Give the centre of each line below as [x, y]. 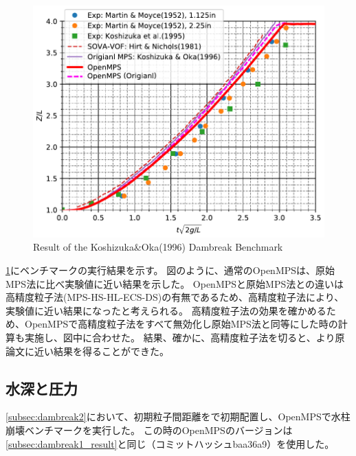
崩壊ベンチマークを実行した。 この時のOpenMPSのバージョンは [149, 430]
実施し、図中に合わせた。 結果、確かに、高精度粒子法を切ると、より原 [185, 337]
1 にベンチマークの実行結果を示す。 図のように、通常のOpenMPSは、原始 [170, 270]
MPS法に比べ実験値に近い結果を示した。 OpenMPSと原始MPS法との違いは [175, 283]
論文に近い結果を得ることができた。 [87, 351]
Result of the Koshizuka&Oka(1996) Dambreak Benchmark [158, 247]
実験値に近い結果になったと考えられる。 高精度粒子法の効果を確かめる [166, 310]
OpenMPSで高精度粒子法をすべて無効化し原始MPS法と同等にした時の [181, 324]
